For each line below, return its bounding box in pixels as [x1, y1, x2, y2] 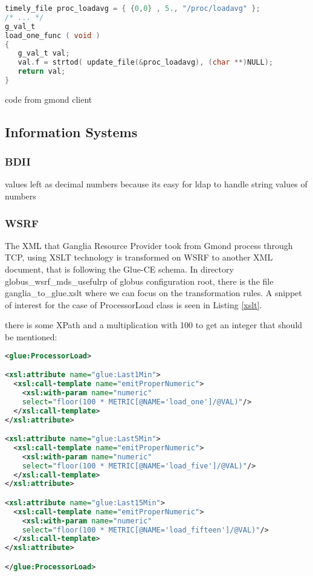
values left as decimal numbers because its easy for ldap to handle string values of [5, 178, 308, 190]
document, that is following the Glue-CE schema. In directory [5, 263, 234, 276]
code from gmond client [5, 92, 92, 105]
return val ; [18, 67, 66, 76]
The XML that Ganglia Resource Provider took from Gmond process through [5, 239, 293, 251]
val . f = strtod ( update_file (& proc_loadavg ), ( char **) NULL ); [18, 58, 273, 67]
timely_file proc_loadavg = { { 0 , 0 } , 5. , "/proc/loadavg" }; [5, 4, 260, 13]
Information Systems [5, 122, 138, 141]
